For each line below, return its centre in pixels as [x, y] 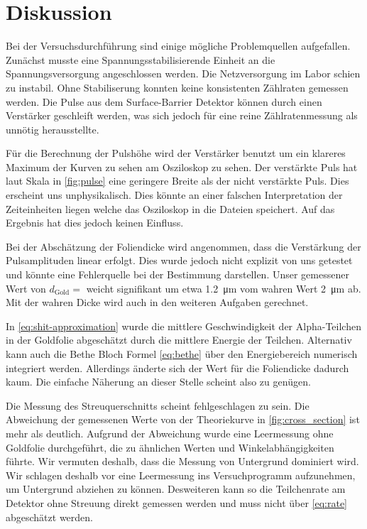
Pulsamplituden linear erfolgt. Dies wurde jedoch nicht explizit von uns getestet [179, 260]
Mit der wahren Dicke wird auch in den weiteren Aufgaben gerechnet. [157, 302]
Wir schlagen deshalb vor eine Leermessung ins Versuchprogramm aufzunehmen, [181, 475]
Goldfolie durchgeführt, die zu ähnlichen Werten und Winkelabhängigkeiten [170, 447]
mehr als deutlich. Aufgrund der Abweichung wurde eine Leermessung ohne [170, 433]
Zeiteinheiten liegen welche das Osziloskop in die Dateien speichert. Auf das [170, 208]
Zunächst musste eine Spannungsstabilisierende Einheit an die [141, 59]
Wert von [26, 288]
